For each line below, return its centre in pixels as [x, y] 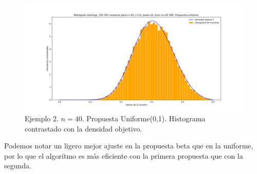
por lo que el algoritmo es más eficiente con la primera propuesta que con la [124, 155]
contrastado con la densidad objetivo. [84, 128]
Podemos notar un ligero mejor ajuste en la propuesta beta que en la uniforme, [129, 146]
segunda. [18, 166]
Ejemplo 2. [42, 118]
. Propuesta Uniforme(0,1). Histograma [144, 118]
